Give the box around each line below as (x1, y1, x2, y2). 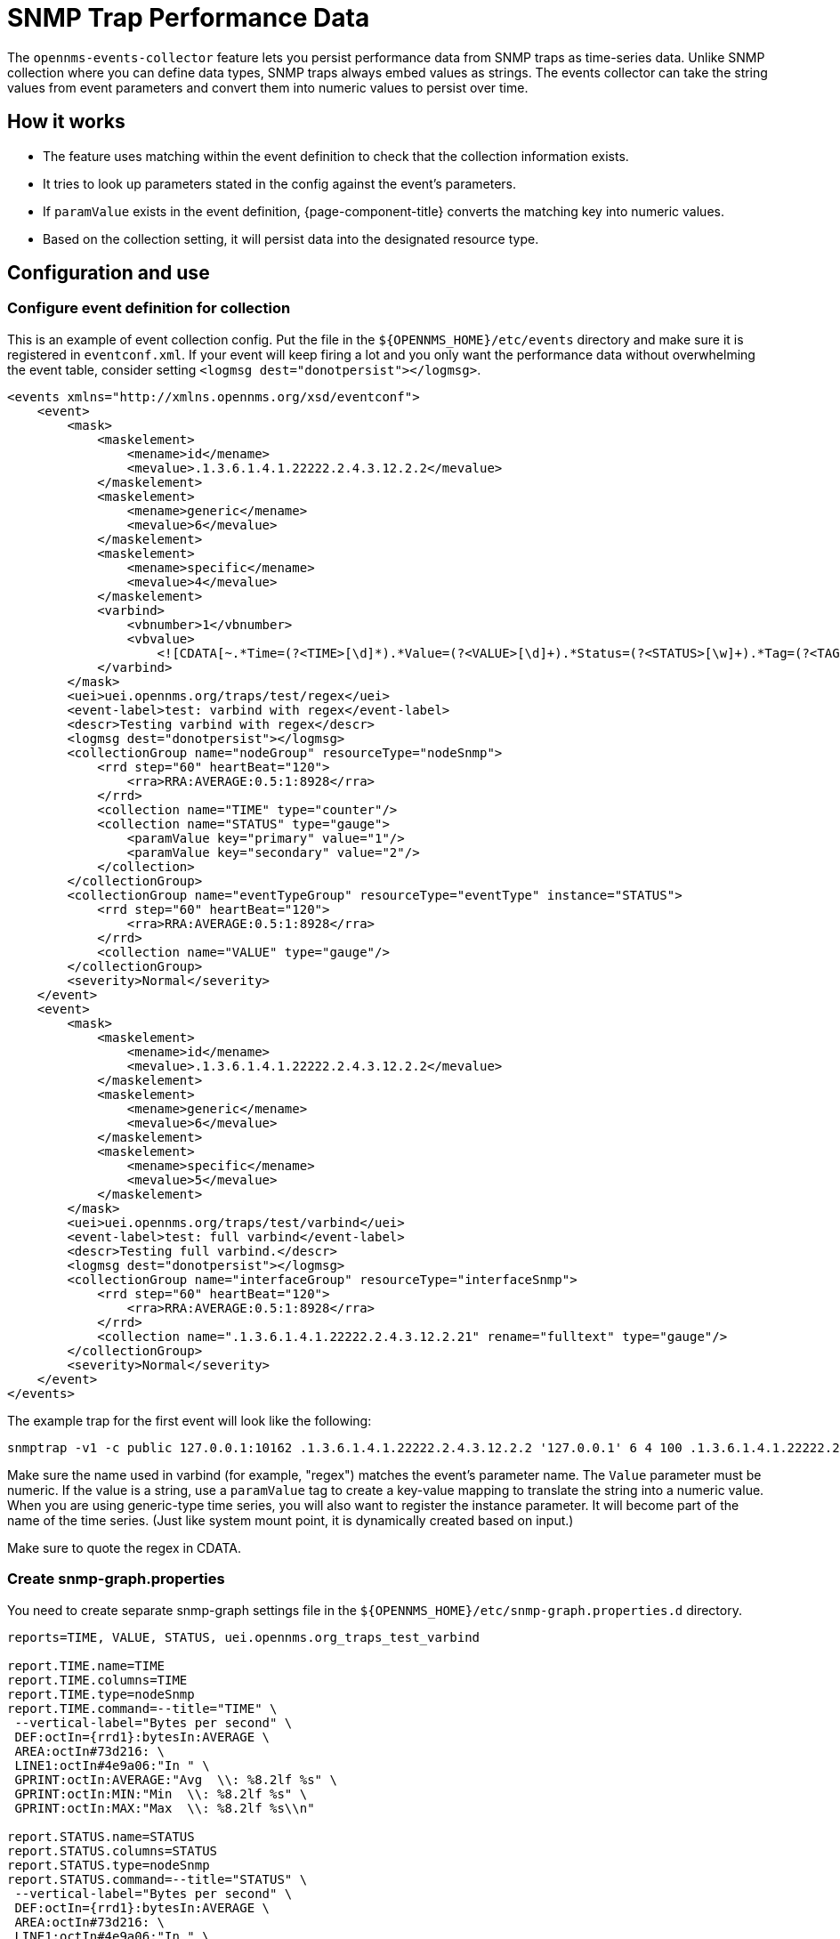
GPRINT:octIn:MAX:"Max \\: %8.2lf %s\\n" (14, 1800, 315, 1815)
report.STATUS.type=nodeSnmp (7, 1857, 210, 1872)
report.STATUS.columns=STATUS (7, 1843, 218, 1858)
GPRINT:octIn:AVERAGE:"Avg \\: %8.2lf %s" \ (14, 1772, 337, 1787)
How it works (7, 110, 125, 133)
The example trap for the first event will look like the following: (7, 1412, 372, 1428)
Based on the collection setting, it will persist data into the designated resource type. (43, 230, 539, 246)
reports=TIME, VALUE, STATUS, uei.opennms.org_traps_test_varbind (7, 1629, 481, 1644)
